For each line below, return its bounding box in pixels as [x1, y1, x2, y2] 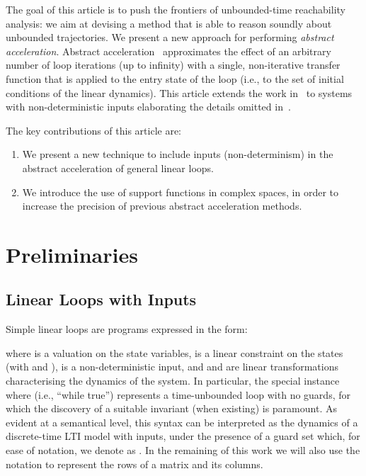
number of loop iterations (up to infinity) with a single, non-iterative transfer [6, 57, 341, 72]
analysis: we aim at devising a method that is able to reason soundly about [6, 16, 332, 30]
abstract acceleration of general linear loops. [22, 160, 214, 175]
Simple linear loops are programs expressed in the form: [6, 322, 248, 336]
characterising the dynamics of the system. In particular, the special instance [6, 373, 340, 388]
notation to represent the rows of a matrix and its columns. [6, 456, 263, 471]
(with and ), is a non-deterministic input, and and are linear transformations [6, 359, 338, 374]
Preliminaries [6, 239, 138, 268]
